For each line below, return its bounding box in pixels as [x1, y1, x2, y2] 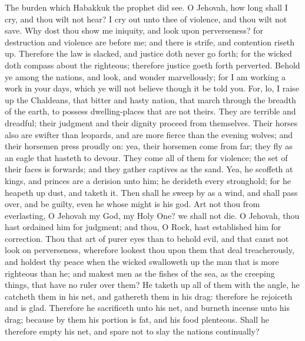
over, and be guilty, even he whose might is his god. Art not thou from [5, 198, 260, 210]
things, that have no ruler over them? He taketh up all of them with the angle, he [5, 278, 300, 291]
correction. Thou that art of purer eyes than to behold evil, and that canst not [5, 232, 289, 244]
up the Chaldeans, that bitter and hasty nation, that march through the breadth [5, 93, 296, 106]
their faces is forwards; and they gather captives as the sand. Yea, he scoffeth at [5, 163, 293, 175]
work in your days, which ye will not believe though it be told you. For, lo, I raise [5, 82, 299, 94]
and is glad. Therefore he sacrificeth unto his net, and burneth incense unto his [5, 301, 290, 314]
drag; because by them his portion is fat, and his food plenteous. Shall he [5, 313, 269, 326]
